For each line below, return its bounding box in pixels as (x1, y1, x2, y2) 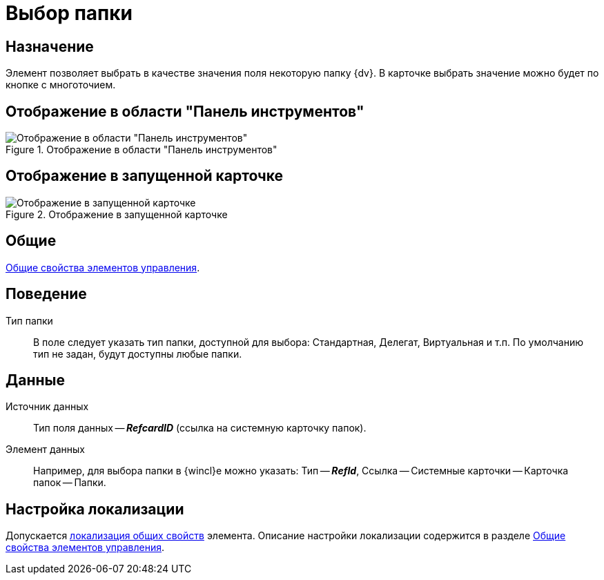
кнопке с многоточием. (6, 79, 116, 91)
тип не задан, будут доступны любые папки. (33, 347, 242, 360)
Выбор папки (6, 1, 133, 25)
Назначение (6, 37, 94, 55)
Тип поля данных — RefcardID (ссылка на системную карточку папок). (33, 422, 367, 434)
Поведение (6, 285, 87, 303)
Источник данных (6, 400, 89, 413)
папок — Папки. (33, 476, 106, 489)
